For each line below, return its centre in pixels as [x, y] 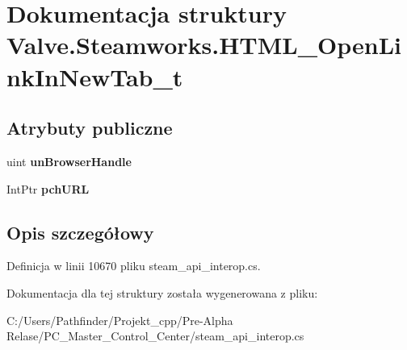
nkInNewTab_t [95, 76]
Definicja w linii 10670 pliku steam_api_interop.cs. [134, 266]
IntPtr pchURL [48, 188]
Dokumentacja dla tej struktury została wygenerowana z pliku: [162, 292]
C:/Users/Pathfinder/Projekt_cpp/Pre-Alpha [120, 320]
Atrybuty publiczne [90, 128]
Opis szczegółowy [80, 232]
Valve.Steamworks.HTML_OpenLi [204, 45]
